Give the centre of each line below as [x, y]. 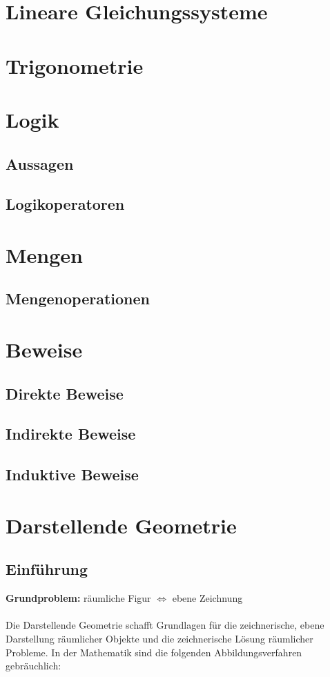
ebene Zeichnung [207, 598]
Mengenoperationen [78, 298]
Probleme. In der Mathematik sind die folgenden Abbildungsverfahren [154, 652]
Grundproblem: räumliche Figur [78, 598]
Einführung [47, 569]
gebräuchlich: [33, 666]
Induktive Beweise [72, 474]
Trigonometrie [75, 65]
